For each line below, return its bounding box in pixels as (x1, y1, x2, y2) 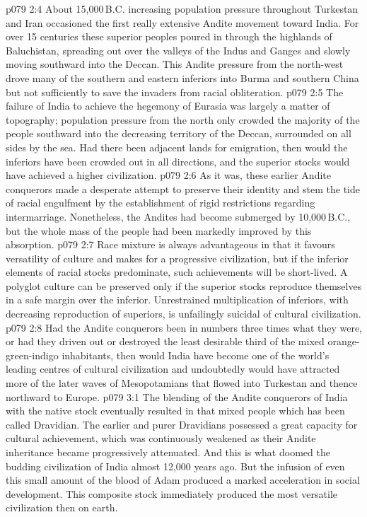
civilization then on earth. (6, 500, 118, 515)
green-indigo (6, 347, 59, 362)
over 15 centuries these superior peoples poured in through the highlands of (6, 29, 332, 44)
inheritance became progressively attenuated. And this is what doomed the (6, 445, 330, 459)
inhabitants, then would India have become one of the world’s (62, 347, 330, 362)
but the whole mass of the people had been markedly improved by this (6, 223, 312, 238)
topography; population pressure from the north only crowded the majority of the (6, 112, 360, 127)
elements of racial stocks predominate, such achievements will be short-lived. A (6, 265, 348, 279)
